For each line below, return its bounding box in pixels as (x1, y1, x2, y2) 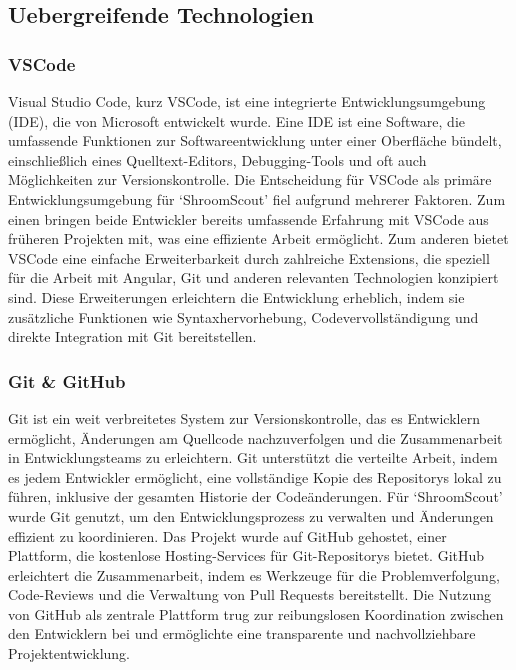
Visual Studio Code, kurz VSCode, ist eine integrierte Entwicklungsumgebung (8, 91, 486, 111)
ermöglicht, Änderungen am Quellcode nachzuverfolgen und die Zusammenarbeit (8, 427, 503, 448)
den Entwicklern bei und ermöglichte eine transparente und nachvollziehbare (8, 623, 476, 644)
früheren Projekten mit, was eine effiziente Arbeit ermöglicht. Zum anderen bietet (8, 228, 509, 249)
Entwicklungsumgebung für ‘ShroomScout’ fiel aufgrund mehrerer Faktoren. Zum (8, 188, 506, 209)
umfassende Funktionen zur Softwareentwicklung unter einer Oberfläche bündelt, (8, 130, 502, 151)
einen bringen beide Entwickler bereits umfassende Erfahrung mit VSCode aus (8, 208, 489, 229)
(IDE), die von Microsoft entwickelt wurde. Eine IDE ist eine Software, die (8, 110, 466, 131)
